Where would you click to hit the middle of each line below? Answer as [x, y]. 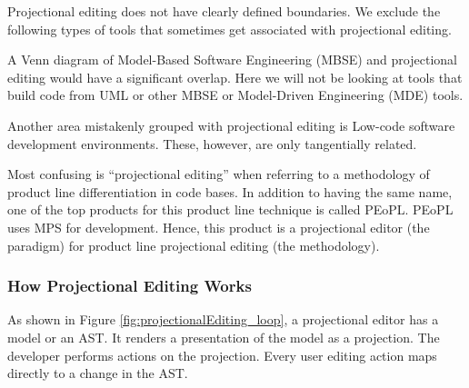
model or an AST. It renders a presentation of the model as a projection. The [224, 337]
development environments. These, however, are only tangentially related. [212, 143]
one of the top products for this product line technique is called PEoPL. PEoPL [230, 209]
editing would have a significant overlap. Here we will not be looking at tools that [235, 77]
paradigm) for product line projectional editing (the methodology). [194, 245]
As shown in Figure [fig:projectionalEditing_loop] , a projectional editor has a [223, 319]
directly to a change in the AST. [98, 373]
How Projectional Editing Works [130, 286]
